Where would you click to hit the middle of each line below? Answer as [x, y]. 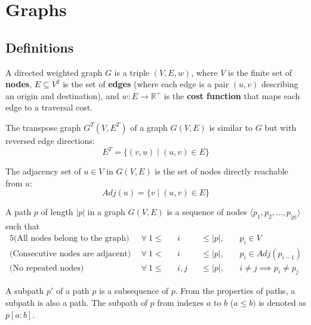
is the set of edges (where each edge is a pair [146, 84]
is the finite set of [260, 72]
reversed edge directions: [50, 140]
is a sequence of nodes [207, 212]
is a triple [132, 72]
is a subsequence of [134, 291]
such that [23, 226]
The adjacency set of [43, 171]
